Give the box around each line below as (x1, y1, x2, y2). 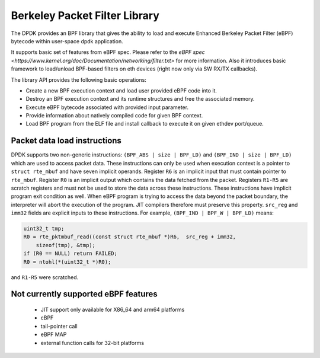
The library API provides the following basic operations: (11, 76, 146, 83)
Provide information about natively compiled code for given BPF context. (25, 112, 203, 119)
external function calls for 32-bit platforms (40, 339, 145, 346)
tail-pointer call (40, 322, 78, 330)
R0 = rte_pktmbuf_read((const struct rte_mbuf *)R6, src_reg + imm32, (23, 234, 236, 240)
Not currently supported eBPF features (11, 289, 158, 299)
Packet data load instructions (11, 136, 121, 146)
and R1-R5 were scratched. (11, 273, 79, 281)
